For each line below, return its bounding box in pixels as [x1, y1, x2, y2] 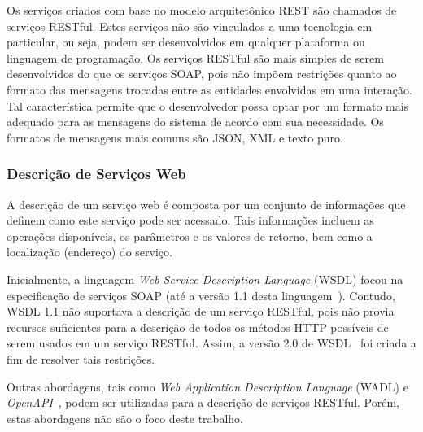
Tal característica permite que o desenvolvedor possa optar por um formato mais [7, 97, 409, 114]
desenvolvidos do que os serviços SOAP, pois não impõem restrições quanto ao [7, 65, 397, 82]
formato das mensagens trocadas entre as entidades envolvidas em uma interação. [7, 81, 412, 98]
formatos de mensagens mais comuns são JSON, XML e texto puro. [7, 129, 343, 146]
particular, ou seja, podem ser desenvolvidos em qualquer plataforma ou [7, 33, 365, 50]
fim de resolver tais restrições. [7, 350, 155, 367]
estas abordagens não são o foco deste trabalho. [7, 409, 243, 426]
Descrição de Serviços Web [7, 164, 186, 184]
